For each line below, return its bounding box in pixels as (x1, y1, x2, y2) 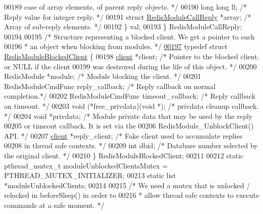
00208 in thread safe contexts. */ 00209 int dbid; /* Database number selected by (4, 140, 258, 151)
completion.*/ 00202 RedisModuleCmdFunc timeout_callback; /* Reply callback (4, 91, 256, 101)
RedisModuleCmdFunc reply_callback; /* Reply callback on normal (4, 80, 216, 91)
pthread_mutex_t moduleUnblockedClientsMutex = (4, 160, 168, 170)
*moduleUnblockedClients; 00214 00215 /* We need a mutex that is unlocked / (4, 180, 250, 190)
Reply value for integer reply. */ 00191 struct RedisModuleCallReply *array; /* (4, 11, 251, 22)
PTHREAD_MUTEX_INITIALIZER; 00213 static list (4, 170, 176, 181)
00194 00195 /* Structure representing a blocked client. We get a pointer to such (4, 31, 255, 41)
